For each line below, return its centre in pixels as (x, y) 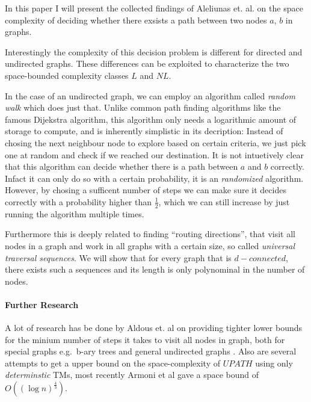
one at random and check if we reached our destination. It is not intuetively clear (154, 154)
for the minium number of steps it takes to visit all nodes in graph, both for (145, 339)
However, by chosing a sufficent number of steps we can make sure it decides (146, 190)
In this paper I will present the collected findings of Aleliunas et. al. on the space (154, 8)
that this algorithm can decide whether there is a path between (122, 166)
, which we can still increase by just (224, 201)
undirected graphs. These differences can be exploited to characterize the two (147, 63)
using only (274, 363)
